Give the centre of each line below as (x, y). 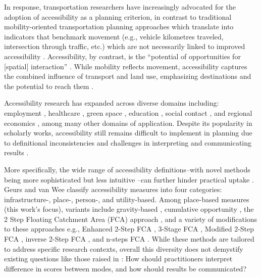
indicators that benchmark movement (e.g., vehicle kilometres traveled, (114, 36)
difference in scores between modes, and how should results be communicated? (125, 268)
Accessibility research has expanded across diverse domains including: (112, 103)
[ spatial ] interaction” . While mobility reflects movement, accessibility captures (126, 66)
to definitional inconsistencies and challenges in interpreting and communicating (128, 142)
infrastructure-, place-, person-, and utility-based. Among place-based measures (127, 199)
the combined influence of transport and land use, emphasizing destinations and (128, 76)
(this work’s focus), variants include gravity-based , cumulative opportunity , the (129, 209)
